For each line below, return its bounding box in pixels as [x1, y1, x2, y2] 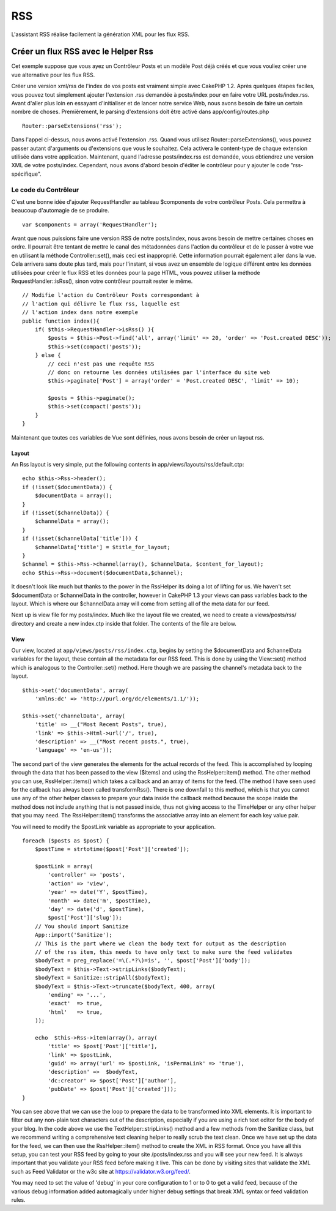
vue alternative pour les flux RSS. [11, 71, 95, 78]
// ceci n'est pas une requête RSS [48, 360, 155, 367]
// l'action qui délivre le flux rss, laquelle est [22, 300, 180, 307]
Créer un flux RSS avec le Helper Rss [11, 47, 154, 57]
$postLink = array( [34, 863, 93, 870]
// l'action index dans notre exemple [22, 309, 139, 316]
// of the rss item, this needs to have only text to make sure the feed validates [34, 948, 293, 955]
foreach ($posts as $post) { [22, 837, 109, 844]
